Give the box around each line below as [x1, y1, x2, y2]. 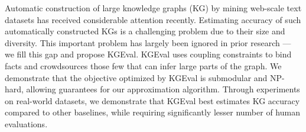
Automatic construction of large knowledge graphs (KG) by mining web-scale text [5, 2, 302, 14]
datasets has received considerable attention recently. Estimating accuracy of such [5, 13, 301, 25]
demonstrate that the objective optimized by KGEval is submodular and [5, 71, 268, 83]
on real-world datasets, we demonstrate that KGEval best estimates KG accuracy [5, 94, 300, 107]
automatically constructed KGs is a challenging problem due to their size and [5, 25, 285, 37]
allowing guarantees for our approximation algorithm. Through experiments [26, 83, 300, 95]
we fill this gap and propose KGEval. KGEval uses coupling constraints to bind [5, 48, 292, 60]
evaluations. [5, 117, 48, 130]
